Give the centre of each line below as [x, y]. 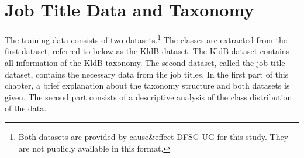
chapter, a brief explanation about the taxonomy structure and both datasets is [147, 85]
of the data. [26, 108]
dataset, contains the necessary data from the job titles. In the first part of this [147, 74]
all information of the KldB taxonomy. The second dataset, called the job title [145, 62]
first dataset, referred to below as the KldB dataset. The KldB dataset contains [147, 51]
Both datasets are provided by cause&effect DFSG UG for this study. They [153, 136]
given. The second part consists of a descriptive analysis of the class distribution [148, 96]
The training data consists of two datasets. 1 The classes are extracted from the [146, 39]
